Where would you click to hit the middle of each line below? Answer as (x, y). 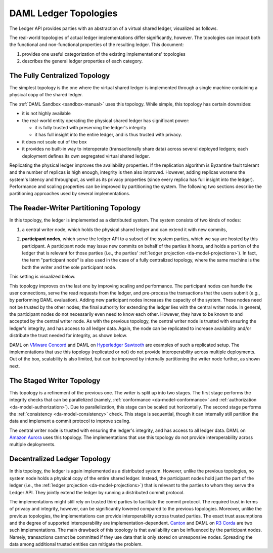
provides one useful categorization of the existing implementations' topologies (104, 54)
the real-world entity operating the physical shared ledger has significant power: (106, 120)
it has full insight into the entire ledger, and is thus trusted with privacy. (108, 135)
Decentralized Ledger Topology (60, 459)
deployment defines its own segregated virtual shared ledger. (86, 156)
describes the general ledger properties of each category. (82, 61)
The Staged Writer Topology (55, 380)
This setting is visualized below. (42, 277)
